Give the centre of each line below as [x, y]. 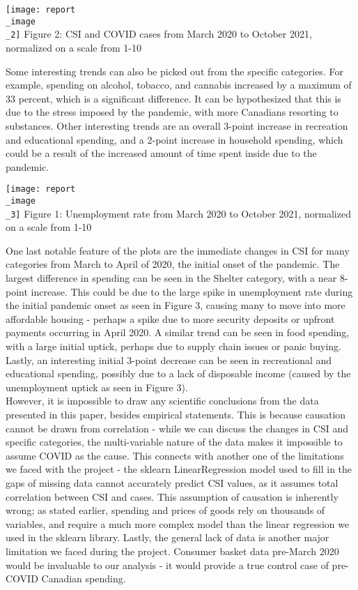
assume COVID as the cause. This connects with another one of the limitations [175, 455]
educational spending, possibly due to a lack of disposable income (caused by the [178, 373]
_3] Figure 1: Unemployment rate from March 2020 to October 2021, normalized [178, 213]
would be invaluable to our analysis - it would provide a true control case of [167, 565]
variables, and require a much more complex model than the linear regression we [178, 523]
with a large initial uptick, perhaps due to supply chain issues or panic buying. [174, 346]
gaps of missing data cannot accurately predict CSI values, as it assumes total [172, 482]
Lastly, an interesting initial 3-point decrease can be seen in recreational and [169, 360]
